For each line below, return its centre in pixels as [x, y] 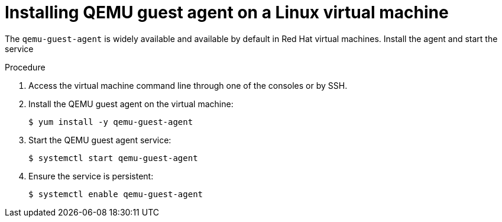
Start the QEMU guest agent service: [100, 140]
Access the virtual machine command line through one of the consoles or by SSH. [188, 85]
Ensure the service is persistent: [91, 176]
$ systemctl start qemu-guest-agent [113, 158]
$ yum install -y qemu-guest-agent [111, 122]
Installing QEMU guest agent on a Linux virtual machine [227, 12]
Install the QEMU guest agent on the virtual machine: [131, 104]
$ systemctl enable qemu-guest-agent [116, 194]
